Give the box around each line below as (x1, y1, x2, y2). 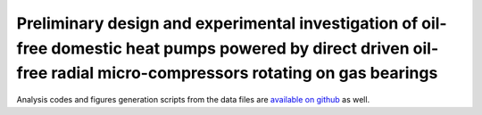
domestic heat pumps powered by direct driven (50, 38, 410, 58)
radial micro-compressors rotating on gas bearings (50, 63, 438, 84)
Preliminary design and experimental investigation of (16, 13, 419, 33)
